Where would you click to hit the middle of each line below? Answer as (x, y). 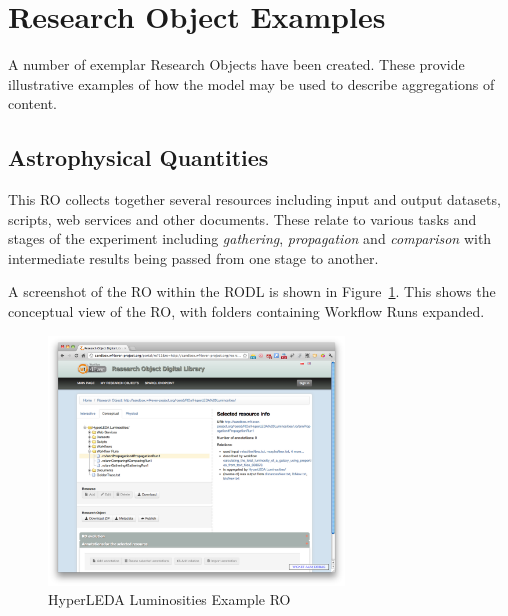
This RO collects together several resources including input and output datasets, (254, 199)
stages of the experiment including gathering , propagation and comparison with (250, 238)
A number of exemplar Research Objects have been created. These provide (236, 64)
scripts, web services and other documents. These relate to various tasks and (242, 218)
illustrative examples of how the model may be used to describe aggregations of (251, 83)
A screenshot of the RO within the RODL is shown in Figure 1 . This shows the (252, 291)
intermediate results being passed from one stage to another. (193, 257)
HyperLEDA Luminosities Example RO (169, 599)
